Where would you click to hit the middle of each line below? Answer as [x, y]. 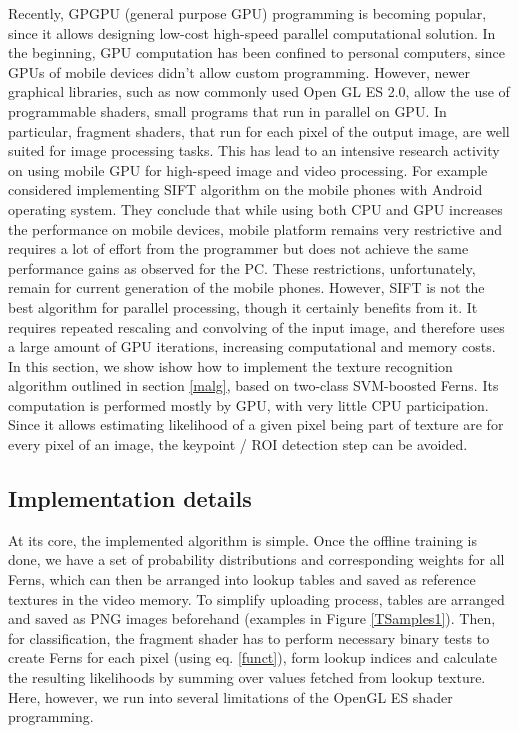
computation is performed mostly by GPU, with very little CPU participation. [248, 404]
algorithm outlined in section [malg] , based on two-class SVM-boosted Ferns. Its [253, 385]
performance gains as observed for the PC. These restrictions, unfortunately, [242, 267]
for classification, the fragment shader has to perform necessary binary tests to [249, 637]
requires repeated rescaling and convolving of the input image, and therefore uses [256, 326]
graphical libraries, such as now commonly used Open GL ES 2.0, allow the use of [259, 91]
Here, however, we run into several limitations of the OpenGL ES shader [230, 696]
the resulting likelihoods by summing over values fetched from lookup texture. [247, 677]
